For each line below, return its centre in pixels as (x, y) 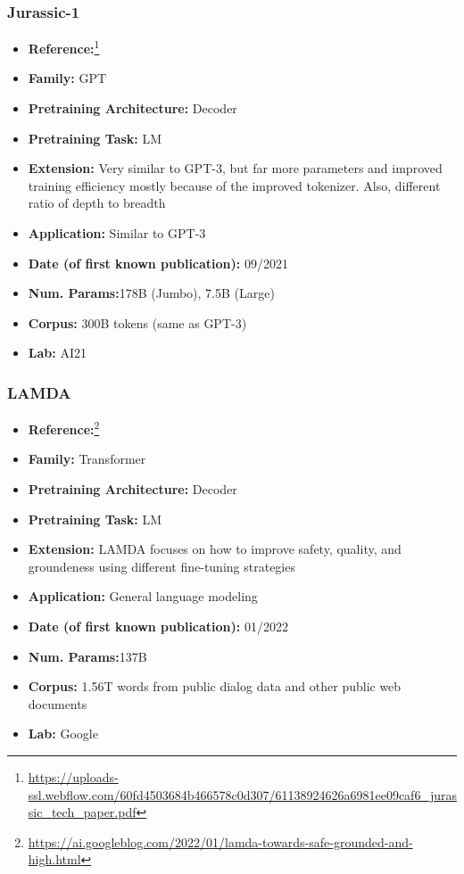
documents (58, 703)
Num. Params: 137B (87, 656)
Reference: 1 (64, 47)
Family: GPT (67, 78)
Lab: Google (63, 734)
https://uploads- (73, 777)
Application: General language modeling (143, 596)
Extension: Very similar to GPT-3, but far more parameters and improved (235, 168)
